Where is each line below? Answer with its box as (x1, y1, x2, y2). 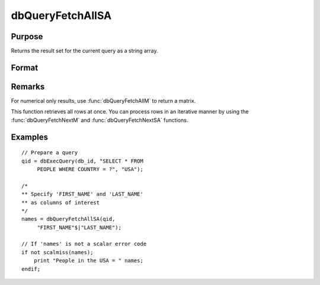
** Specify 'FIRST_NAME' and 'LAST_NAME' (21, 191, 143, 198)
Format (11, 62, 39, 72)
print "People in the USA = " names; (33, 257, 143, 264)
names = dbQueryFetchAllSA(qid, (21, 216, 116, 223)
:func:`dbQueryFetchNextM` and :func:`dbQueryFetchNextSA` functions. (11, 116, 188, 123)
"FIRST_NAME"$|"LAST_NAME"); (37, 224, 121, 231)
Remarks (11, 81, 45, 91)
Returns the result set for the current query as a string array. (11, 47, 158, 55)
